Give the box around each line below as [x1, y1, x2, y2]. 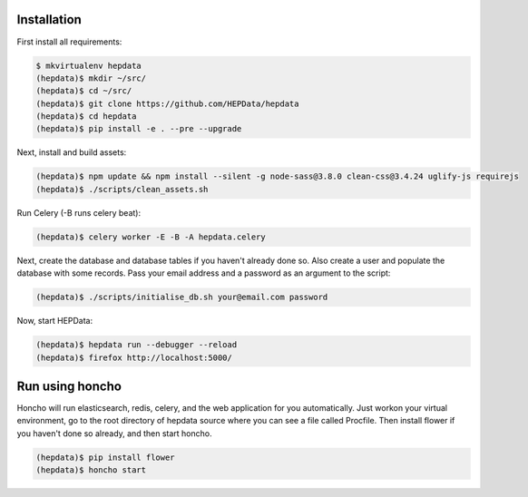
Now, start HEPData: [16, 316, 93, 326]
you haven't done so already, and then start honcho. [16, 427, 212, 439]
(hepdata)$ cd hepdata [35, 112, 137, 122]
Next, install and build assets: [16, 147, 127, 158]
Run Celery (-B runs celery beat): [16, 207, 141, 218]
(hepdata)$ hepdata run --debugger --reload [35, 340, 238, 350]
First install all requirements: [16, 36, 122, 47]
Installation [16, 12, 82, 27]
